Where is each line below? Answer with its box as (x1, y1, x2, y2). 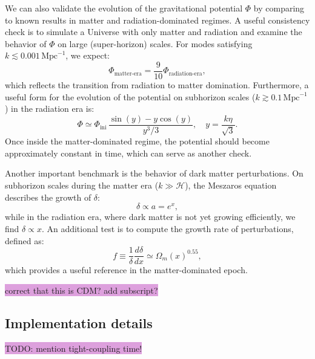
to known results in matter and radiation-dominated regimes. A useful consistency (5, 13, 310, 26)
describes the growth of (5, 190, 91, 203)
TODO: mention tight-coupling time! (5, 341, 142, 354)
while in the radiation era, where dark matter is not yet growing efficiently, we (5, 210, 296, 223)
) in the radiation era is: (5, 102, 94, 115)
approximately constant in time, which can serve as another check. (5, 146, 252, 159)
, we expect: (65, 49, 110, 62)
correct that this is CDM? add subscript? (5, 283, 158, 296)
